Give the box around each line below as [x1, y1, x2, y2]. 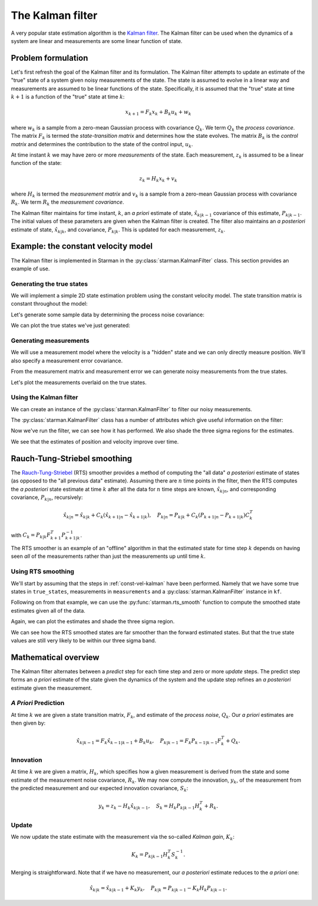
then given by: [11, 719, 46, 727]
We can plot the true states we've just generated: [11, 322, 131, 329]
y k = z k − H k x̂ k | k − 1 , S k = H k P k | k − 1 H [98, 802, 200, 811]
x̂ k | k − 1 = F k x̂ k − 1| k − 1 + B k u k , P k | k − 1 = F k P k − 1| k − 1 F [76, 738, 222, 745]
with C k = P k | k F [11, 531, 51, 540]
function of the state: [11, 160, 62, 167]
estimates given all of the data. [11, 607, 85, 614]
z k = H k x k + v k [139, 175, 178, 183]
